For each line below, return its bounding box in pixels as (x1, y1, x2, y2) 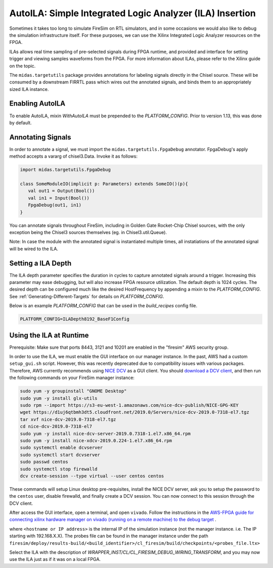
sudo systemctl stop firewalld (20, 466, 98, 472)
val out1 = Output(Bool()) (28, 188, 95, 194)
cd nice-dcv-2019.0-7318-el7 (20, 423, 93, 430)
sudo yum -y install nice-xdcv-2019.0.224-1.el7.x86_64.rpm (20, 438, 172, 443)
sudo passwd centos (20, 459, 68, 465)
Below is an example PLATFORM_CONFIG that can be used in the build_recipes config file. (9, 303, 197, 309)
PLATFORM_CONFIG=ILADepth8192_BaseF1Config (20, 316, 130, 322)
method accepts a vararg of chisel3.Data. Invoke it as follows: (9, 153, 138, 159)
